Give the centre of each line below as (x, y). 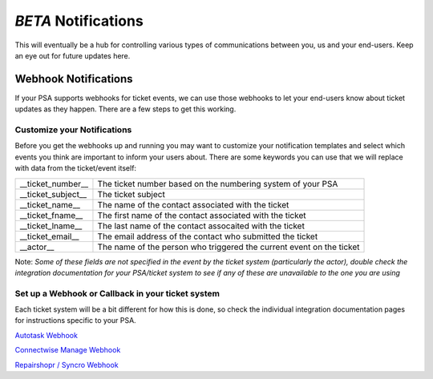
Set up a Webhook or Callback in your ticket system (117, 293)
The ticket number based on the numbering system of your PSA (218, 183)
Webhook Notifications (74, 79)
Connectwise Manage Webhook (68, 350)
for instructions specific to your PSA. (75, 321)
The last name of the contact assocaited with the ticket (201, 226)
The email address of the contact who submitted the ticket (208, 236)
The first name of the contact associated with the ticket (202, 215)
